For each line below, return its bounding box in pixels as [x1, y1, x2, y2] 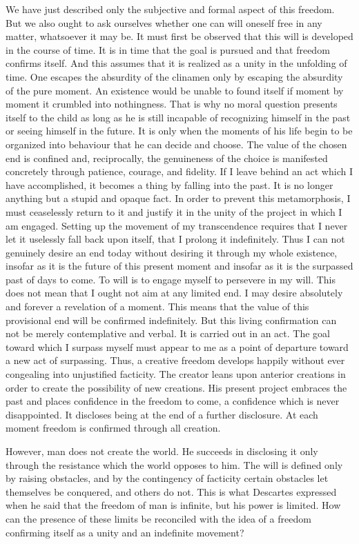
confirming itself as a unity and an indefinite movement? [6, 525, 244, 539]
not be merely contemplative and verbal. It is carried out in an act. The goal [6, 326, 330, 341]
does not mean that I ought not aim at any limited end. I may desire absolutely [6, 285, 343, 300]
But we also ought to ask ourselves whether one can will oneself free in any [6, 15, 322, 30]
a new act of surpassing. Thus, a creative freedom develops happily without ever [6, 353, 345, 367]
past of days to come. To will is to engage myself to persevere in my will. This [6, 272, 336, 286]
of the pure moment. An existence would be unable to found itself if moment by [6, 83, 344, 97]
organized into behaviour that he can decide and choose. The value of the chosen [6, 137, 347, 151]
